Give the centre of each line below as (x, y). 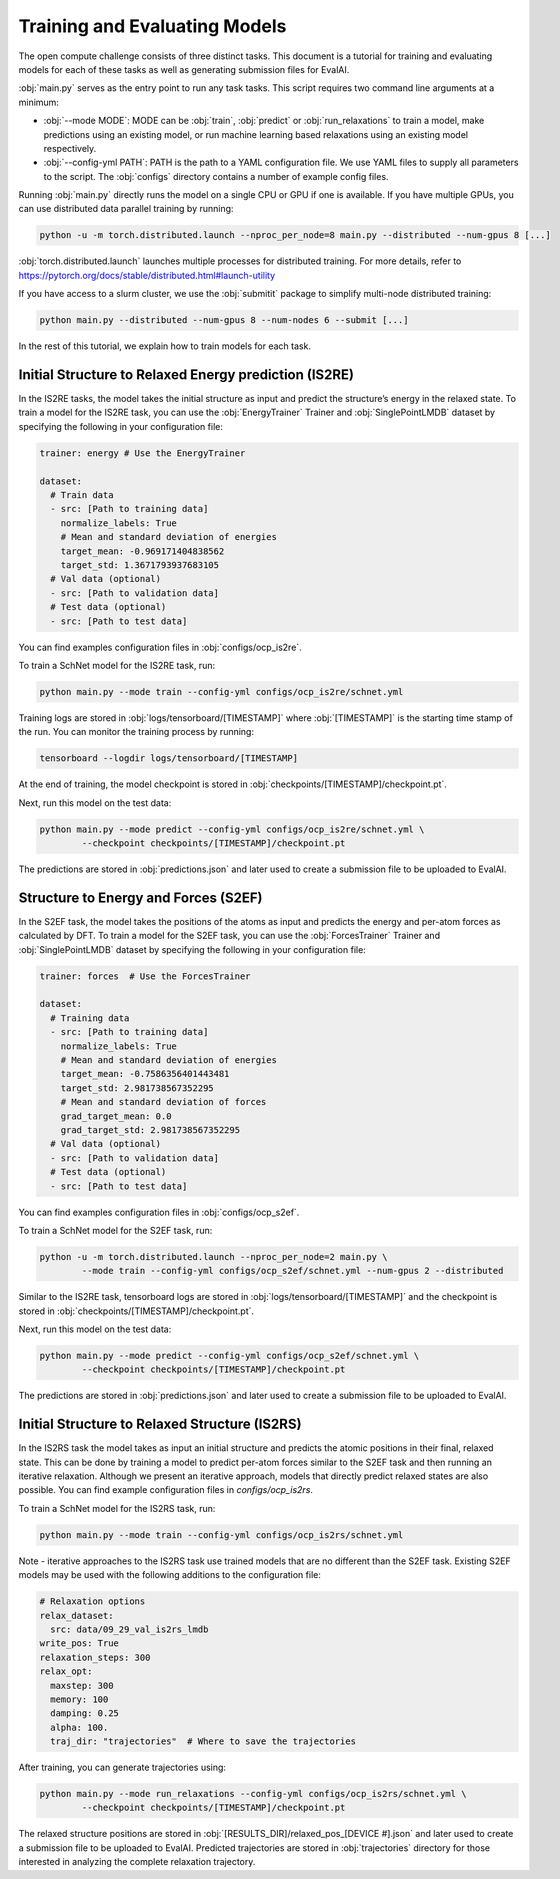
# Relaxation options (92, 1601)
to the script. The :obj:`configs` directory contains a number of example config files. (216, 176)
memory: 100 (79, 1699)
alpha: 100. (79, 1727)
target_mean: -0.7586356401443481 (145, 1074)
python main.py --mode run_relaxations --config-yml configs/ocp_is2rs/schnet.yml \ (253, 1794)
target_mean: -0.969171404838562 (142, 551)
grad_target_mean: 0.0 (116, 1116)
